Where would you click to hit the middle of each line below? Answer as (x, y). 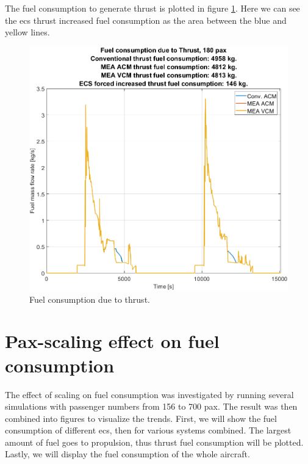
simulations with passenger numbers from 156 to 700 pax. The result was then (151, 406)
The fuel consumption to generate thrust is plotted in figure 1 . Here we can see (152, 8)
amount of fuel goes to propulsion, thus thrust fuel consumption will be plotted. (154, 442)
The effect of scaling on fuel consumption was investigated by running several (149, 394)
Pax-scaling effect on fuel (112, 341)
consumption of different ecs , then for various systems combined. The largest (148, 430)
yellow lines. (27, 32)
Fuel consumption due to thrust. (90, 299)
